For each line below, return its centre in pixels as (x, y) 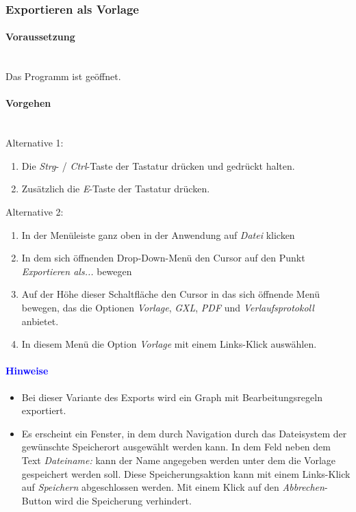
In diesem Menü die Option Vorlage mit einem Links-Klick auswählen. (169, 344)
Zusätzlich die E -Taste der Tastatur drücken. (116, 189)
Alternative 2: (35, 212)
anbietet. (40, 321)
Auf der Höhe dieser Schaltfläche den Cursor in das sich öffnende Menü (171, 294)
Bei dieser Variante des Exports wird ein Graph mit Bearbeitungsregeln (172, 397)
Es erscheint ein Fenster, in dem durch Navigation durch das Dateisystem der (184, 433)
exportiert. (44, 410)
